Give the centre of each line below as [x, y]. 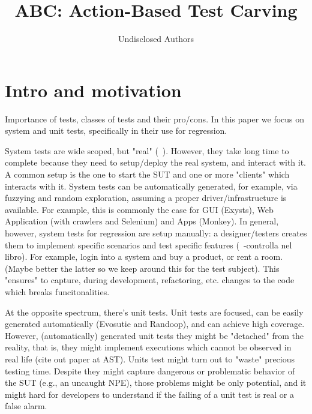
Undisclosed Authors [156, 39]
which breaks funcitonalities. [57, 291]
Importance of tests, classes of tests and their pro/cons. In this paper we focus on [155, 118]
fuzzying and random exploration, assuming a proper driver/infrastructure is [146, 198]
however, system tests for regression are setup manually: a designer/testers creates [156, 233]
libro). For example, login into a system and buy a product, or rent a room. [144, 256]
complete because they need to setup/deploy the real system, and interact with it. [156, 162]
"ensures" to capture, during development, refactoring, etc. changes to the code [150, 280]
